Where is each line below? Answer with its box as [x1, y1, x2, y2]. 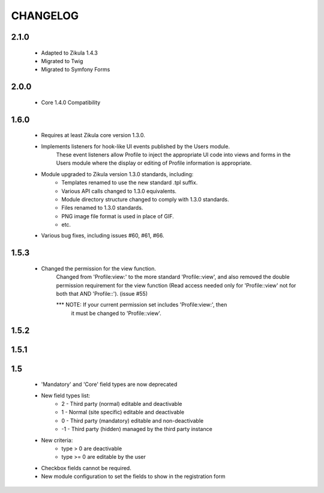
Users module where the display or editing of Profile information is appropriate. [56, 159, 252, 167]
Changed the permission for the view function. [41, 265, 156, 272]
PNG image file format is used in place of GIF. [61, 212, 174, 219]
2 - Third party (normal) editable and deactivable [61, 400, 182, 408]
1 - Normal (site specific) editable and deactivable [61, 409, 185, 416]
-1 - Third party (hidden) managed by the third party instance [61, 426, 212, 433]
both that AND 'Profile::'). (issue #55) [56, 290, 148, 298]
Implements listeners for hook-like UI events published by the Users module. [41, 142, 230, 150]
